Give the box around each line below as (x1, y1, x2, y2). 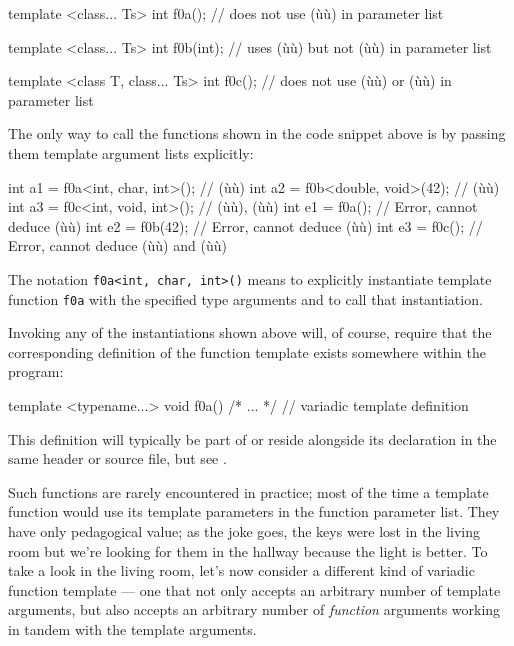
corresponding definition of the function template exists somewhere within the (8, 341, 487, 362)
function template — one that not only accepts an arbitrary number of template (8, 579, 501, 600)
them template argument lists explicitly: (8, 142, 254, 163)
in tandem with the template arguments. (8, 618, 257, 639)
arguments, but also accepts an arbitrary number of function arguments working (8, 599, 501, 620)
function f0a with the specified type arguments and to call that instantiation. (8, 288, 483, 309)
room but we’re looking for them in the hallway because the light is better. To (8, 540, 488, 561)
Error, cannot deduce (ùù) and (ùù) (8, 235, 227, 256)
